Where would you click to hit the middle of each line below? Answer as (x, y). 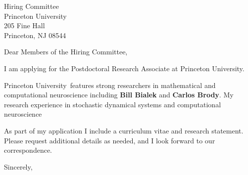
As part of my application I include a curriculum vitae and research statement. (124, 130)
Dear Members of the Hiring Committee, (66, 52)
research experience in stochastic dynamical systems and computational (113, 104)
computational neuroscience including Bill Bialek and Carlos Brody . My (119, 95)
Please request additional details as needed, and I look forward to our (110, 140)
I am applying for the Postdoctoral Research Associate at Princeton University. (124, 68)
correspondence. (28, 150)
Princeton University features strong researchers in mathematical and (110, 85)
